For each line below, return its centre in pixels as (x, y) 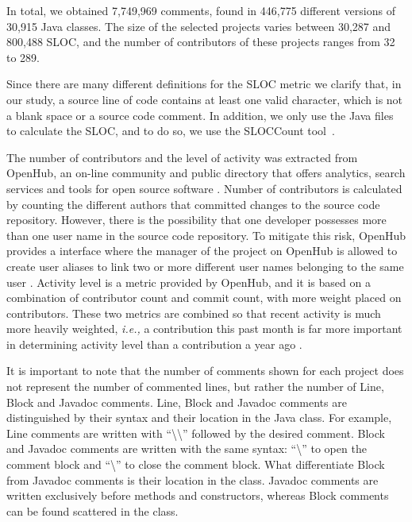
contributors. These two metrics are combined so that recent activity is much (194, 313)
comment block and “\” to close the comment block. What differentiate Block (196, 464)
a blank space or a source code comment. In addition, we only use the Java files (200, 115)
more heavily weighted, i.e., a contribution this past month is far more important (204, 329)
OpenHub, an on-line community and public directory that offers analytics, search (206, 173)
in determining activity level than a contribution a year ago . (154, 344)
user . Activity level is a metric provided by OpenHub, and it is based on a (189, 282)
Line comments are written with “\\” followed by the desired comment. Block (196, 433)
